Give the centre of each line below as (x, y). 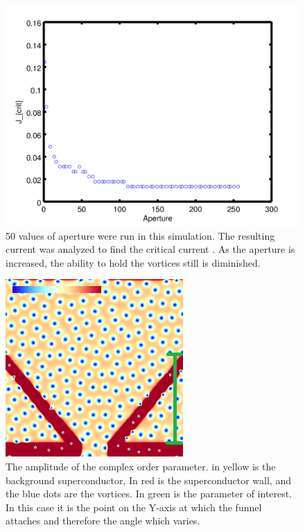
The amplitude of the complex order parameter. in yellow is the (141, 466)
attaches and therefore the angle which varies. (103, 521)
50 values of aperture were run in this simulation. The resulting (140, 235)
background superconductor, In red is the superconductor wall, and (148, 480)
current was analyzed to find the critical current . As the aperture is (150, 249)
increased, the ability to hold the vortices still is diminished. (133, 262)
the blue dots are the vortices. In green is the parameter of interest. (149, 494)
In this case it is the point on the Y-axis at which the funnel (134, 507)
